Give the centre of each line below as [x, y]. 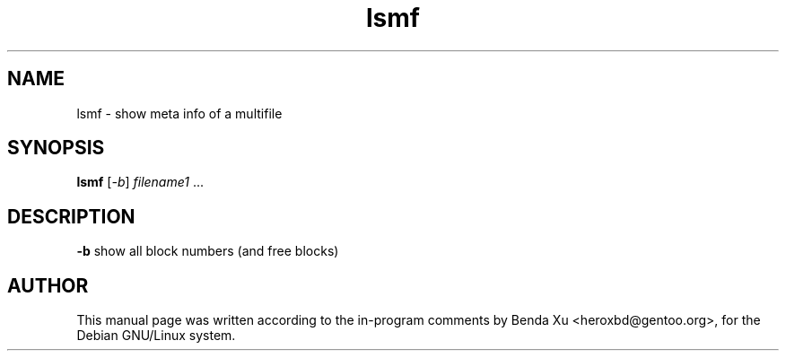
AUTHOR [48, 285]
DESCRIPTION [71, 216]
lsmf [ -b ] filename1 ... [140, 182]
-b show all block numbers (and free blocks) [208, 251]
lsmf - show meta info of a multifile [179, 113]
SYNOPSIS [56, 148]
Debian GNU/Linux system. [156, 336]
